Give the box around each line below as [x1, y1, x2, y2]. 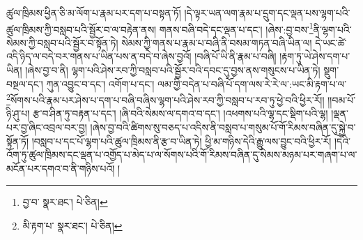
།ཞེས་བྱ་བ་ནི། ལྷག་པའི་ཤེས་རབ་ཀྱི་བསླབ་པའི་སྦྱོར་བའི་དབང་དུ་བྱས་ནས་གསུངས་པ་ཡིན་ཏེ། [25, 63, 320, 77]
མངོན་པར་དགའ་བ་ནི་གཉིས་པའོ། [6, 160, 115, 175]
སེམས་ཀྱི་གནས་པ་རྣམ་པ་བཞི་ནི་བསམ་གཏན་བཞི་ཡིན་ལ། [121, 35, 312, 50]
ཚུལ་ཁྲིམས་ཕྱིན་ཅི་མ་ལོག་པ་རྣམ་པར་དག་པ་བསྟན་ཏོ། [6, 6, 181, 20]
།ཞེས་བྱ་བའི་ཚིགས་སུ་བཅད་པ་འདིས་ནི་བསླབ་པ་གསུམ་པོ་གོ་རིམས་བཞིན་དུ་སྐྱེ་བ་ [90, 120, 356, 135]
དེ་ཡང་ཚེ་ [315, 35, 347, 50]
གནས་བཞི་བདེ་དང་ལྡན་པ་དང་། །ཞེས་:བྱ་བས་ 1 [159, 20, 314, 36]
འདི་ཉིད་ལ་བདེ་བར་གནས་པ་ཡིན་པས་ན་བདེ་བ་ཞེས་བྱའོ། [6, 49, 192, 63]
